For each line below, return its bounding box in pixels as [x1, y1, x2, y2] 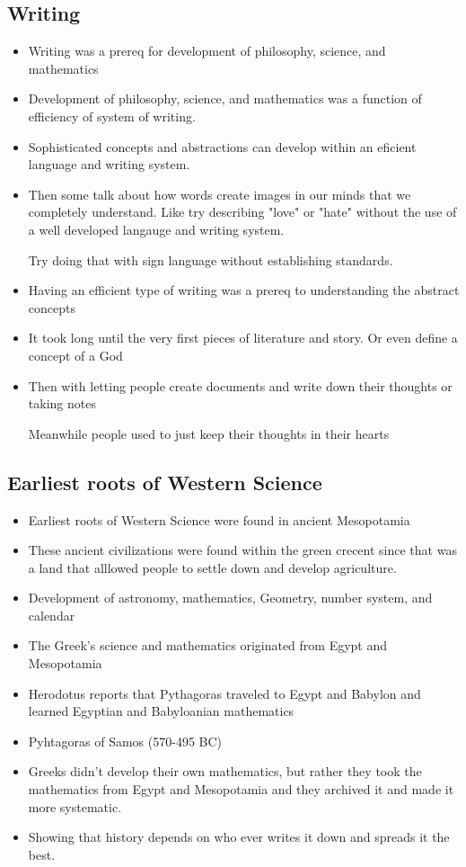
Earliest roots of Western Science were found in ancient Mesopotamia [28, 510, 410, 529]
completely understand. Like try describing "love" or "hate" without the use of [28, 202, 457, 221]
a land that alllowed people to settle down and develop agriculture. [28, 558, 397, 577]
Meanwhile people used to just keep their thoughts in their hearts [28, 424, 390, 442]
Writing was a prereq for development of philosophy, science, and [28, 41, 386, 60]
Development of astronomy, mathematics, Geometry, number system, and [28, 588, 433, 607]
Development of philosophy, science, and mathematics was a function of [28, 89, 422, 108]
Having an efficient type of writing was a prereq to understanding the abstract [28, 281, 460, 299]
